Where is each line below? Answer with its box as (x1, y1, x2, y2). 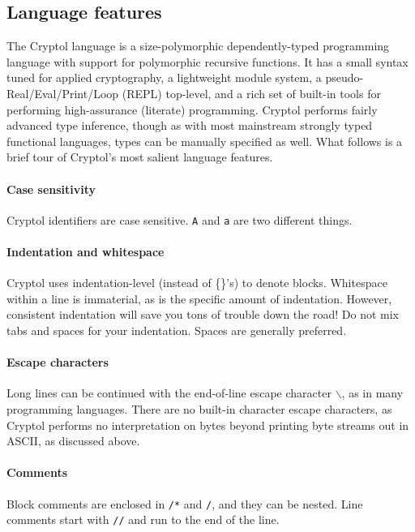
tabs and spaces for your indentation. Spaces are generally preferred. (6, 321, 347, 338)
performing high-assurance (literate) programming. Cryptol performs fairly (6, 101, 378, 118)
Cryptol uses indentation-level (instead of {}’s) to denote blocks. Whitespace (6, 274, 387, 291)
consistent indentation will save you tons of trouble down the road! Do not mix (6, 306, 399, 323)
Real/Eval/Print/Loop (6, 84, 119, 101)
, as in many (341, 384, 404, 401)
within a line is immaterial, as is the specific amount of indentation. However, (6, 290, 392, 307)
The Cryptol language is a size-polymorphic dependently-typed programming (6, 37, 390, 54)
